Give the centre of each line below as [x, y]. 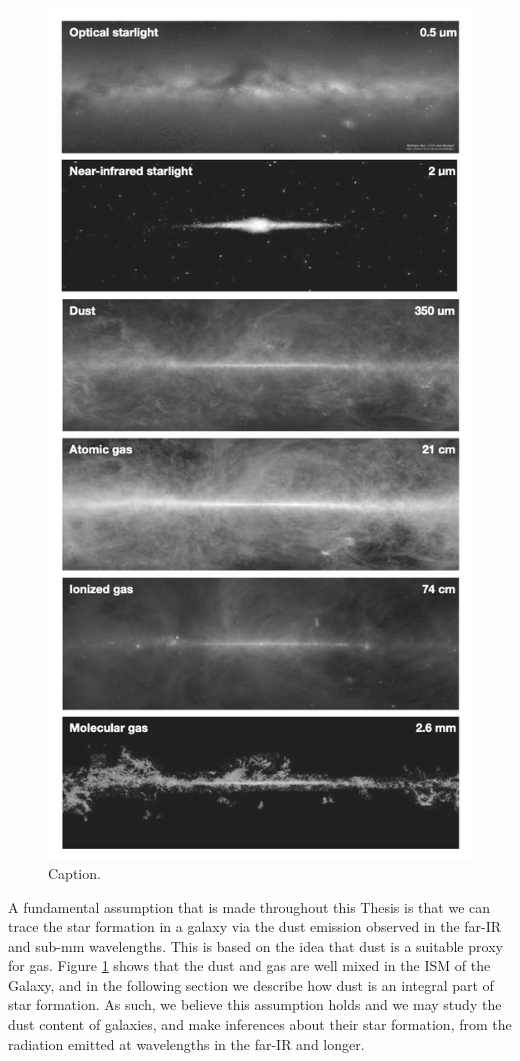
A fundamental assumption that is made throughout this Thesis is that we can [249, 906]
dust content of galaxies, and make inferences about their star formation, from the [260, 1024]
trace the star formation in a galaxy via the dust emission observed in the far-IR [255, 926]
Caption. [74, 872]
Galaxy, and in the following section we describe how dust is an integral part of [251, 984]
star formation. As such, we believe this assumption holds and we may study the [255, 1004]
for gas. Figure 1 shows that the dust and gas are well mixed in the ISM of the [249, 965]
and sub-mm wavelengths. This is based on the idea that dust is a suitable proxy [255, 945]
